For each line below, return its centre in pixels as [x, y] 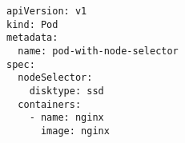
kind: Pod [32, 24]
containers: [50, 104]
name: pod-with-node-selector [98, 51]
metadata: [32, 38]
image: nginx [75, 131]
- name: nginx [66, 118]
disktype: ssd [66, 91]
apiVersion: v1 [47, 11]
